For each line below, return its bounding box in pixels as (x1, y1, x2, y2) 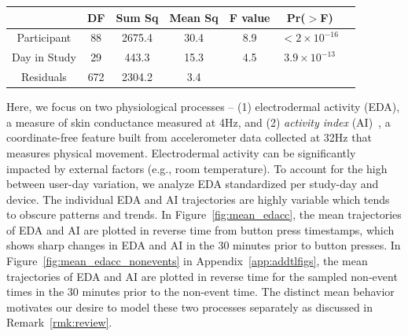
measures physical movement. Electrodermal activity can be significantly (6, 144, 356, 161)
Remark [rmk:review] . (6, 314, 112, 330)
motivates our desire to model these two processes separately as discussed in (6, 298, 373, 315)
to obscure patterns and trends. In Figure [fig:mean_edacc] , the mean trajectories (6, 206, 402, 223)
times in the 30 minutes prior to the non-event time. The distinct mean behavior (6, 283, 395, 300)
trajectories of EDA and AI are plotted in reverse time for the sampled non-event (6, 268, 398, 284)
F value (229, 9, 270, 25)
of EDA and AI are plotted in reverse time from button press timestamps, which (6, 221, 395, 238)
